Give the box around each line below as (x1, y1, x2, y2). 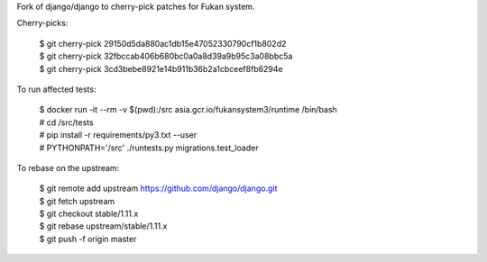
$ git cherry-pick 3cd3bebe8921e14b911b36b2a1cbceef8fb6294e (39, 63, 283, 74)
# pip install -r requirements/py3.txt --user (39, 130, 198, 140)
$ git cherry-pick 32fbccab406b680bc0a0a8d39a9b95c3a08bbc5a (39, 50, 293, 62)
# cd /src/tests (39, 117, 94, 128)
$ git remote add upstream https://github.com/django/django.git (39, 183, 278, 194)
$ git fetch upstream (39, 195, 115, 206)
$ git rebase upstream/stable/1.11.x (39, 221, 168, 231)
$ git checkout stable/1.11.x (39, 208, 139, 220)
